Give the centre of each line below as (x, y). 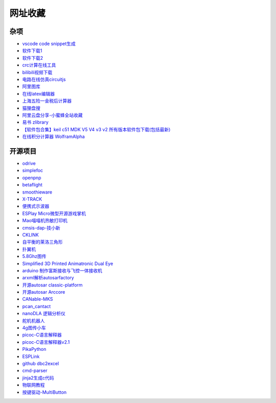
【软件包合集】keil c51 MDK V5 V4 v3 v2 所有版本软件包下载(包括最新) (96, 129)
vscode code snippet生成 (49, 44)
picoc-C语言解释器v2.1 (46, 342)
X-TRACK (32, 199)
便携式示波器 (36, 206)
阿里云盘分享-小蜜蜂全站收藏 (52, 115)
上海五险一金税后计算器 (47, 101)
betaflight (32, 185)
